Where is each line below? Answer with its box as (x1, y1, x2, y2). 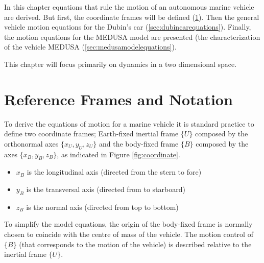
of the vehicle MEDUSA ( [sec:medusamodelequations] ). (4, 41, 177, 52)
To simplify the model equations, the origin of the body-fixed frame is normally (4, 219, 253, 229)
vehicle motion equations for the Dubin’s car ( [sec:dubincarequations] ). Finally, (4, 21, 251, 32)
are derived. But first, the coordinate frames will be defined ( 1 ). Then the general (4, 11, 259, 22)
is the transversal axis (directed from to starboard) (26, 184, 185, 195)
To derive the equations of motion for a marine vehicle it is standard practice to (4, 118, 254, 129)
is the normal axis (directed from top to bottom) (26, 201, 179, 212)
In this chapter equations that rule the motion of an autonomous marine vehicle (4, 2, 254, 12)
